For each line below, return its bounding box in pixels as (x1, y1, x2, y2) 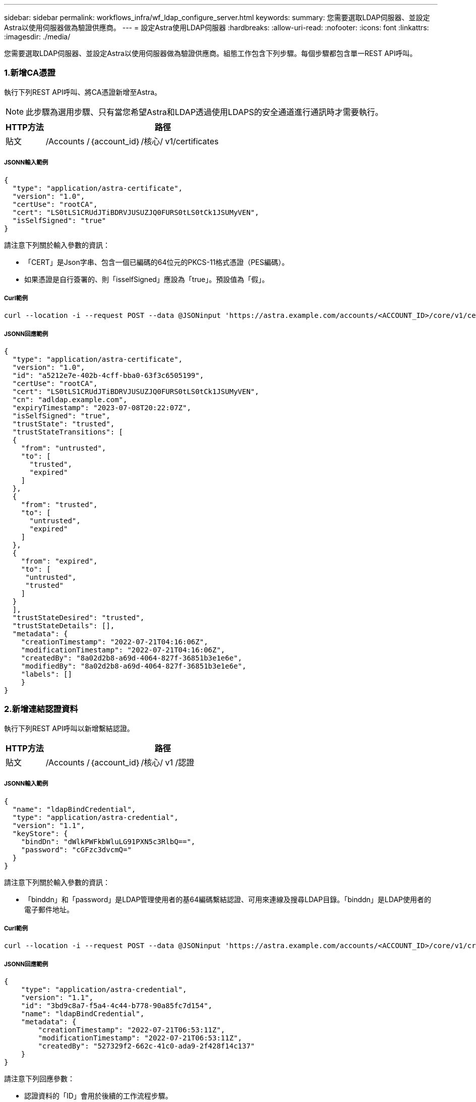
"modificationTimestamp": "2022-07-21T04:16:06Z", (21, 646, 225, 654)
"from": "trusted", (21, 501, 98, 509)
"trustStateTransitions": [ (12, 428, 124, 436)
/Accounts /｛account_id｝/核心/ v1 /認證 (45, 757, 195, 767)
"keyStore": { (12, 829, 68, 838)
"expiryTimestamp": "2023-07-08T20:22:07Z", (12, 404, 191, 412)
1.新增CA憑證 (4, 68, 55, 78)
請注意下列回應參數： (4, 1074, 75, 1083)
